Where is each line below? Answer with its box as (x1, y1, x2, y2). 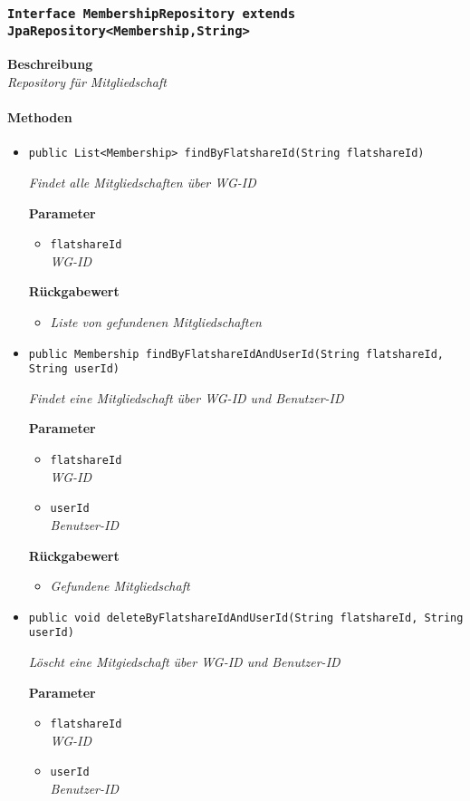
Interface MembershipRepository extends (7, 5, 296, 21)
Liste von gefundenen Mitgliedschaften (50, 312, 262, 331)
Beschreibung (7, 54, 93, 73)
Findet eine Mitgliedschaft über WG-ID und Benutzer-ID (28, 388, 344, 407)
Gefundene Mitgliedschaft (50, 576, 190, 595)
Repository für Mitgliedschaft (7, 72, 167, 91)
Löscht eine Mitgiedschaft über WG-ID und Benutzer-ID (28, 652, 341, 671)
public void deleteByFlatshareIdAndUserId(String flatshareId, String (28, 611, 464, 624)
